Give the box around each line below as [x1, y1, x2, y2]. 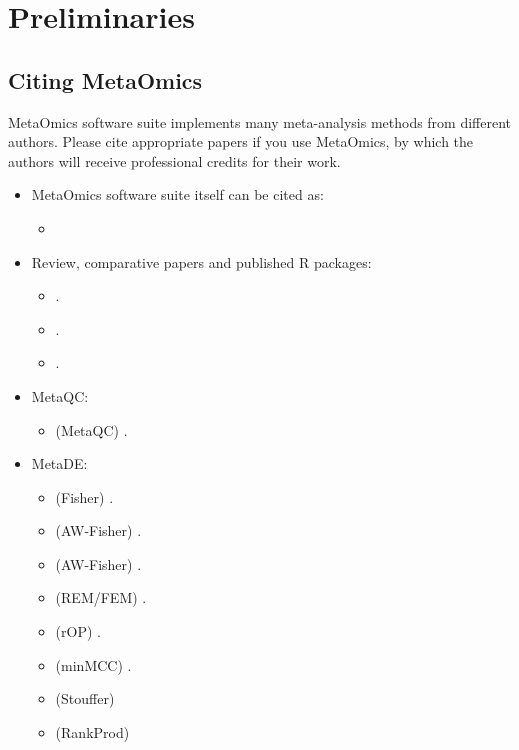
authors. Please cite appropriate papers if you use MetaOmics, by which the [8, 131, 474, 152]
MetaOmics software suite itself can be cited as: [31, 184, 324, 205]
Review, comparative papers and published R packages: [31, 251, 372, 272]
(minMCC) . [55, 654, 132, 675]
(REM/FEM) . [55, 587, 147, 608]
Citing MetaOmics [8, 64, 203, 95]
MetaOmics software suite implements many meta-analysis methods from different [8, 111, 512, 132]
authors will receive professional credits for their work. [8, 150, 341, 171]
